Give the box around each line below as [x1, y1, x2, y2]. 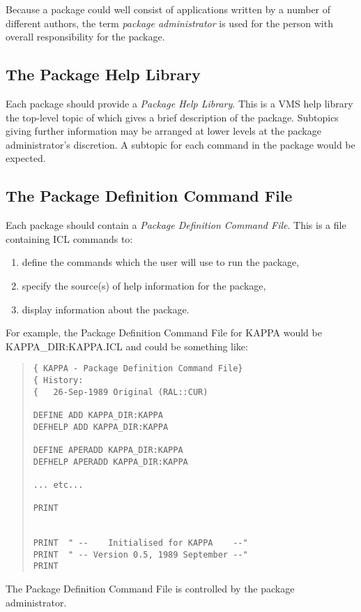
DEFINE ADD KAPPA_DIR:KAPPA [33, 410, 163, 420]
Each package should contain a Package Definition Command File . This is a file [6, 218, 346, 232]
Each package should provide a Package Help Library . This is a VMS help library [6, 96, 353, 110]
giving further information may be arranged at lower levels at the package [6, 124, 321, 138]
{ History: [33, 375, 84, 385]
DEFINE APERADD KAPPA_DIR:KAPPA [33, 445, 183, 455]
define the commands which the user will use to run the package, [22, 255, 300, 269]
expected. [6, 151, 46, 165]
